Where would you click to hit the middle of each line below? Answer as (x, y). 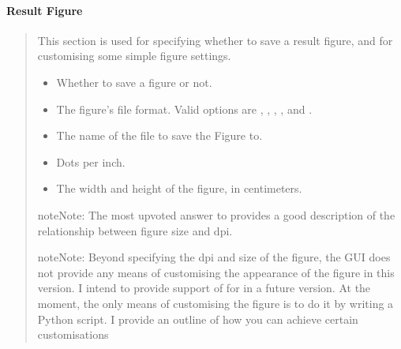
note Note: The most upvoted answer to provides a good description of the (216, 214)
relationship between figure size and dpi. (135, 230)
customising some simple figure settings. (134, 56)
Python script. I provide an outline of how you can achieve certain (198, 319)
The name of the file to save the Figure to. (159, 135)
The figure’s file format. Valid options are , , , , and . (184, 109)
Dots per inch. (91, 161)
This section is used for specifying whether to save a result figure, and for (215, 40)
